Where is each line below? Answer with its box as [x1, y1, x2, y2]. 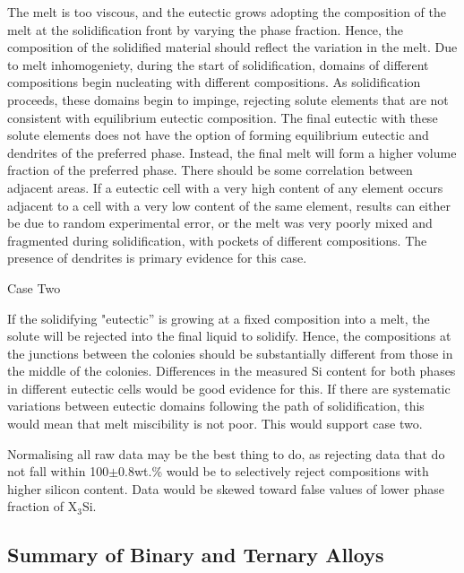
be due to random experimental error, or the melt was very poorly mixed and [7, 213, 433, 232]
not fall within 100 [7, 462, 109, 481]
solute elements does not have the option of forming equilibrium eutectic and [7, 126, 429, 144]
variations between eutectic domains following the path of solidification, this [7, 396, 425, 415]
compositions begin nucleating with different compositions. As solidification [7, 73, 421, 91]
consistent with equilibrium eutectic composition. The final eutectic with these [7, 108, 438, 126]
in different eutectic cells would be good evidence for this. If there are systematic [7, 378, 451, 397]
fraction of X [7, 497, 78, 516]
